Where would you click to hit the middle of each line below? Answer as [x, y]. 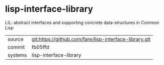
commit [16, 47]
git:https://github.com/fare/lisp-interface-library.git [91, 39]
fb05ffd [40, 47]
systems [17, 55]
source [15, 39]
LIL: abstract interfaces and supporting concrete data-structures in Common [82, 22]
